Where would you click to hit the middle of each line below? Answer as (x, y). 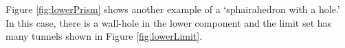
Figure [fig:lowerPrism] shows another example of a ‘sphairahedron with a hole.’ (173, 9)
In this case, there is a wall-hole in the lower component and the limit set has (169, 22)
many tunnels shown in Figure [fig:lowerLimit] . (104, 36)
